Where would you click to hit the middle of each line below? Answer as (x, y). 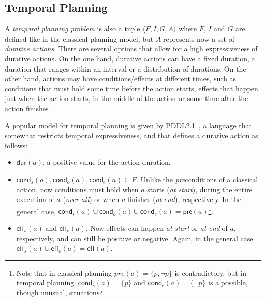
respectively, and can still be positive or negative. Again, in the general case (135, 238)
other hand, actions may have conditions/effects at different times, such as (121, 78)
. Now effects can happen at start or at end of (157, 228)
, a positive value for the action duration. (107, 162)
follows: (16, 145)
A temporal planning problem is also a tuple (72, 29)
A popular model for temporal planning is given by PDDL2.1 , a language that (128, 125)
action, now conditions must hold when (78, 189)
